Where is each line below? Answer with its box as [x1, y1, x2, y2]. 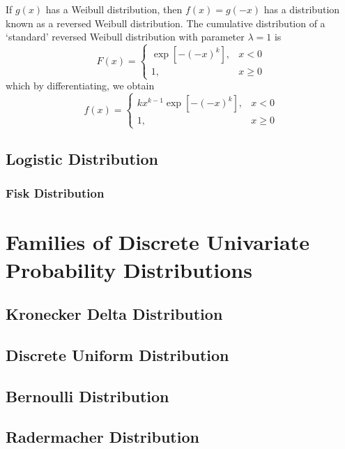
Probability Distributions [6, 255, 252, 284]
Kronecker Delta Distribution [6, 303, 223, 325]
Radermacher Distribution [6, 426, 199, 448]
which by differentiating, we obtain [6, 78, 155, 93]
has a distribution [263, 2, 340, 16]
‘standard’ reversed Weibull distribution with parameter [6, 29, 245, 44]
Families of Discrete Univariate [6, 228, 309, 256]
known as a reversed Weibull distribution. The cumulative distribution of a [6, 15, 325, 30]
